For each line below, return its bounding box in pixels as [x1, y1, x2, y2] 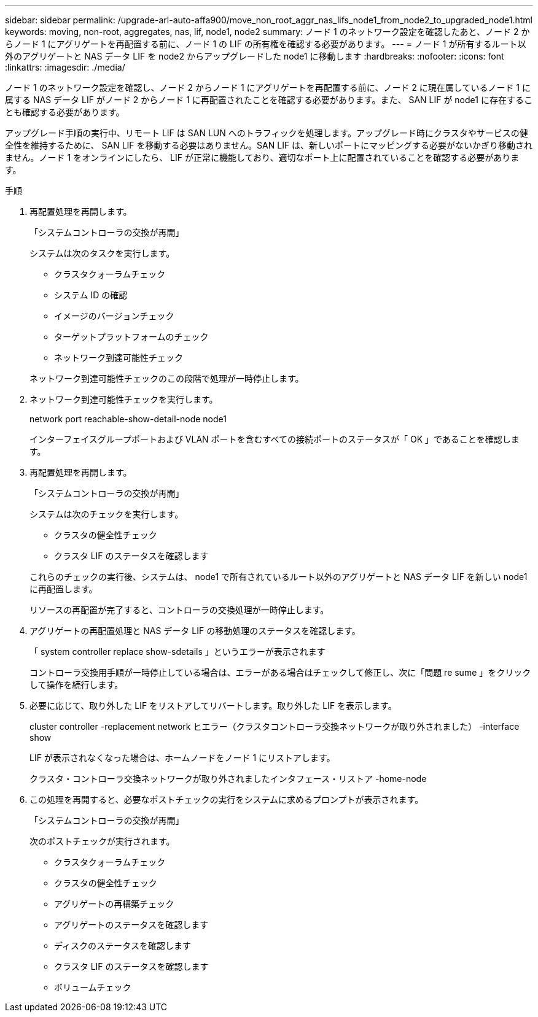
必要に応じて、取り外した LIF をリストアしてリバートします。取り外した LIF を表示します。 [29, 700, 397, 711]
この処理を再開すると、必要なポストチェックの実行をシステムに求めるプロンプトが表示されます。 [29, 794, 424, 805]
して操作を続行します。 [29, 679, 123, 690]
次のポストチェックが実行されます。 [29, 836, 175, 846]
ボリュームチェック [54, 982, 131, 992]
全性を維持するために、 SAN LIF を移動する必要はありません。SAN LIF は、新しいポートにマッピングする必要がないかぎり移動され [5, 140, 533, 150]
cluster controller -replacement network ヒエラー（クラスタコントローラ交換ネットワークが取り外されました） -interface [29, 721, 520, 732]
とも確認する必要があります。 [5, 107, 125, 117]
